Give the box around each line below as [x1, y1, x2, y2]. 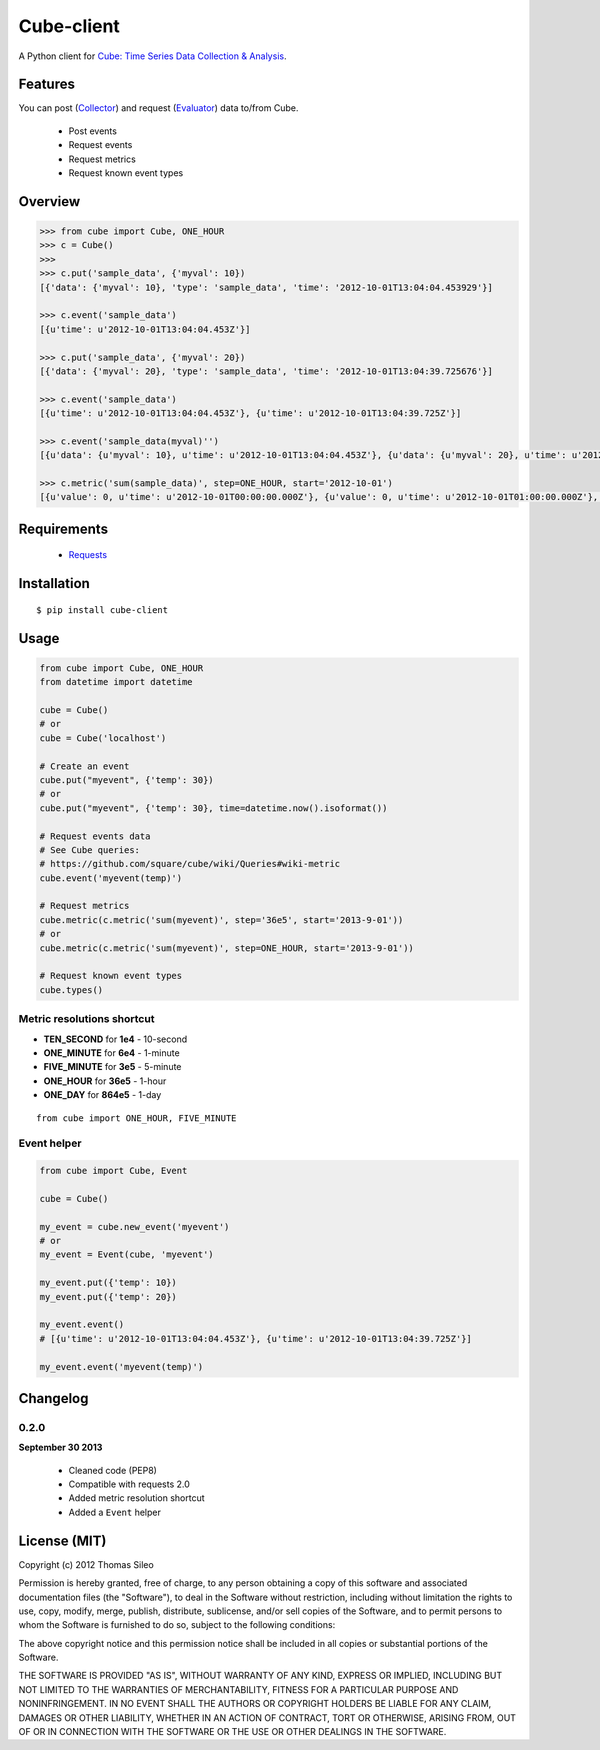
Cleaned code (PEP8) [68, 1464, 157, 1476]
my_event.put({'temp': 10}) [39, 1277, 177, 1289]
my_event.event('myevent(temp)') [39, 1361, 204, 1372]
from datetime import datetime [39, 676, 194, 688]
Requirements [18, 520, 109, 537]
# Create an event [39, 760, 130, 772]
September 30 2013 [18, 1441, 103, 1454]
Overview [18, 193, 81, 210]
